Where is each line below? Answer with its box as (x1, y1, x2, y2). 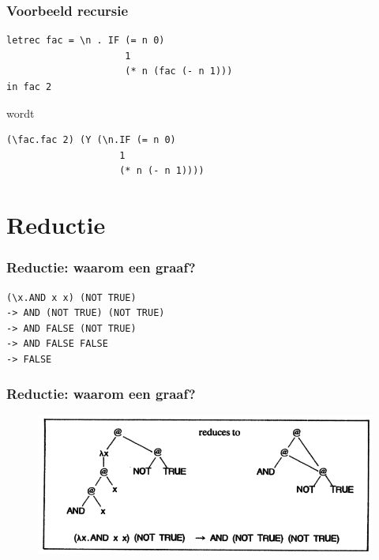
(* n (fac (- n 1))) (125, 66, 233, 77)
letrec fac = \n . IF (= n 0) (6, 35, 165, 47)
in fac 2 (6, 81, 52, 92)
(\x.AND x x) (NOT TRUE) (6, 291, 137, 303)
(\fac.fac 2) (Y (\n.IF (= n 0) (6, 134, 176, 146)
